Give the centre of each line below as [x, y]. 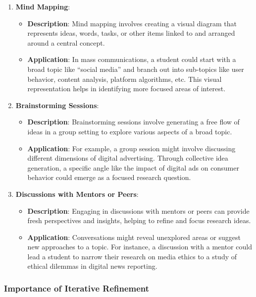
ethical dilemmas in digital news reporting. [92, 266]
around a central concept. [66, 42]
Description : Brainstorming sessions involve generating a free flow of [133, 122]
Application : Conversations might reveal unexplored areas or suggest [134, 237]
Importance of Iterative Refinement [77, 288]
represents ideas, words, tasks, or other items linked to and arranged [131, 33]
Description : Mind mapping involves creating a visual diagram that [132, 23]
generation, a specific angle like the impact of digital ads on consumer [133, 167]
